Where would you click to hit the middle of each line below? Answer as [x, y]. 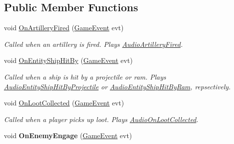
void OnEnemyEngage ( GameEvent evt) [68, 135]
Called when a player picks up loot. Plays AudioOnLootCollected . [101, 119]
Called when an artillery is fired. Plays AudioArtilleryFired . [94, 44]
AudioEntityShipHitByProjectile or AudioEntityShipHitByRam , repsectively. [117, 86]
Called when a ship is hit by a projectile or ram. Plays [85, 76]
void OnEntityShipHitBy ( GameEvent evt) [68, 60]
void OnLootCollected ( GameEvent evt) [64, 103]
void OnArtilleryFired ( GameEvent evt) [64, 28]
